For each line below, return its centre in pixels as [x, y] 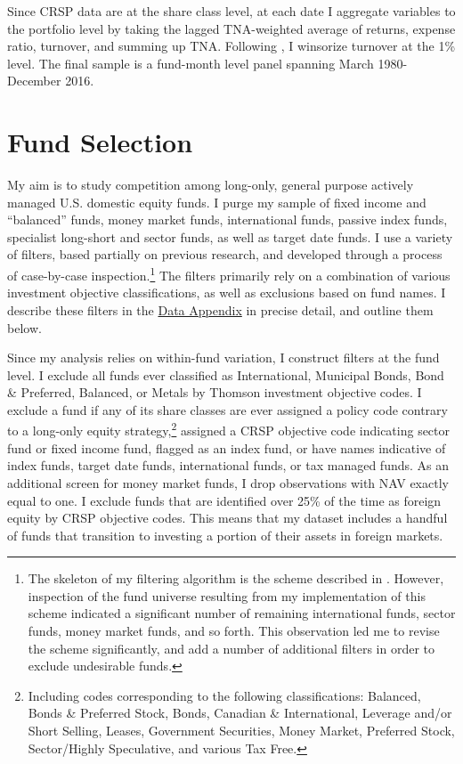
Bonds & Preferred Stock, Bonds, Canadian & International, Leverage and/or [240, 713]
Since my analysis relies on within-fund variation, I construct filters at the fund [223, 358]
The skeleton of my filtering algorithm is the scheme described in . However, [236, 578]
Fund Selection [100, 142]
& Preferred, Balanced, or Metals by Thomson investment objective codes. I [215, 392]
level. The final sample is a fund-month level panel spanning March [191, 63]
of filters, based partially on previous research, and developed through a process [225, 254]
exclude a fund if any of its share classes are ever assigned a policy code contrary [227, 409]
